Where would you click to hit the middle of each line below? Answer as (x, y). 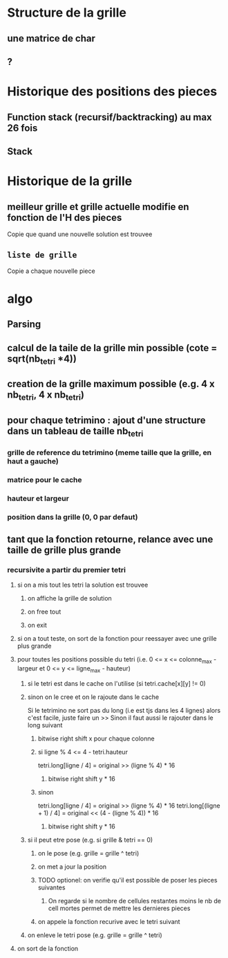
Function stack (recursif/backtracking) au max (110, 117)
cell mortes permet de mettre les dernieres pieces (119, 908)
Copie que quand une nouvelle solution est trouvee (80, 234)
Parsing (24, 325)
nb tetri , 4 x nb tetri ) (46, 396)
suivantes (51, 887)
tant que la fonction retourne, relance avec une (110, 539)
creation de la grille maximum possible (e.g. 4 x (111, 384)
